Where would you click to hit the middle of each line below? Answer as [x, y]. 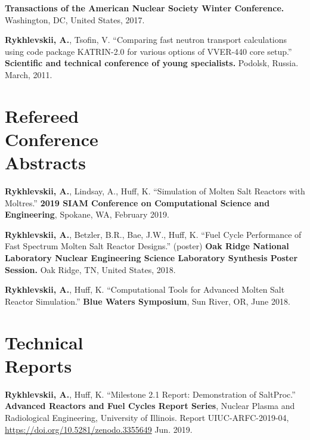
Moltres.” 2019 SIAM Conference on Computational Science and [137, 202]
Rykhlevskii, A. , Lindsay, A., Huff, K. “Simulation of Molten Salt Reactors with [155, 191]
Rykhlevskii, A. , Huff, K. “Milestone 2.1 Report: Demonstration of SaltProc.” [150, 394]
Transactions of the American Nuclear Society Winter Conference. [145, 8]
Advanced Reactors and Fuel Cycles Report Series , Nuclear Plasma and [150, 406]
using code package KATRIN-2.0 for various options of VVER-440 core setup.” [148, 51]
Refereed [42, 115]
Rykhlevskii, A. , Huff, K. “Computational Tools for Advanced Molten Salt [145, 289]
